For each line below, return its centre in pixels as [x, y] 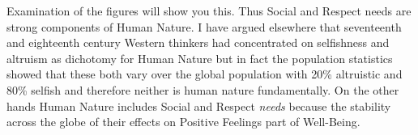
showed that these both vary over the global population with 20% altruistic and [205, 74]
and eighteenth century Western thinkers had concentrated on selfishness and [198, 42]
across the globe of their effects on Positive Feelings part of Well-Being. [183, 122]
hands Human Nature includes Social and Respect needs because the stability [199, 105]
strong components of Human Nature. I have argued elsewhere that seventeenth [204, 26]
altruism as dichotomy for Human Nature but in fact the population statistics [200, 58]
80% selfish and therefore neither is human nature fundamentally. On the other [203, 89]
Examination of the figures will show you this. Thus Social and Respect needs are [209, 11]
